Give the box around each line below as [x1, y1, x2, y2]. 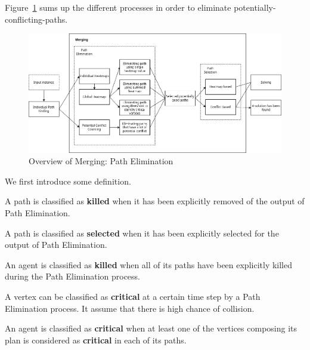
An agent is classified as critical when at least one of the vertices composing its [5, 322, 297, 334]
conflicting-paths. [5, 13, 68, 25]
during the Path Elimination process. [5, 270, 140, 283]
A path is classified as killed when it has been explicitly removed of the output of [5, 195, 305, 207]
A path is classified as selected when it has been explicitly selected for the [5, 226, 279, 239]
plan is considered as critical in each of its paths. [5, 333, 187, 346]
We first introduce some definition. [5, 174, 131, 187]
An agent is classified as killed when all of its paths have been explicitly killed [5, 258, 293, 271]
